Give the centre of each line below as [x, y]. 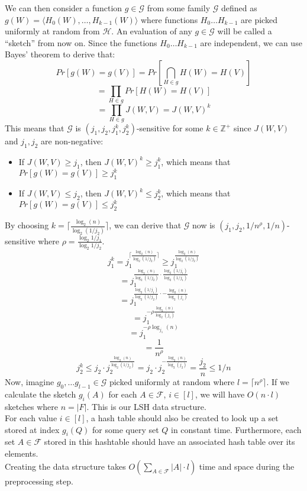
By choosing [27, 225]
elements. [22, 453]
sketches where [31, 406]
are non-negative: [72, 141]
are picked [259, 19]
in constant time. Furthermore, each [236, 429]
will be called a [245, 31]
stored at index [32, 429]
